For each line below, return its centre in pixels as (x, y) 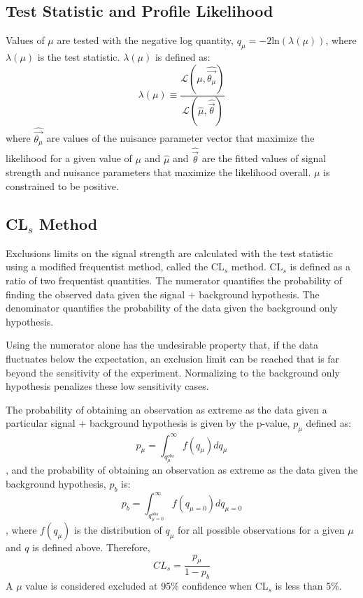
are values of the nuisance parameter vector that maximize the (180, 138)
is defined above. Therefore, (91, 547)
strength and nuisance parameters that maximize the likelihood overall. (158, 172)
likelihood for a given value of (69, 158)
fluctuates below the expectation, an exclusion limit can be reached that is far (173, 358)
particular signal (41, 423)
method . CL (257, 267)
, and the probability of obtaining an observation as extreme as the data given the (182, 470)
